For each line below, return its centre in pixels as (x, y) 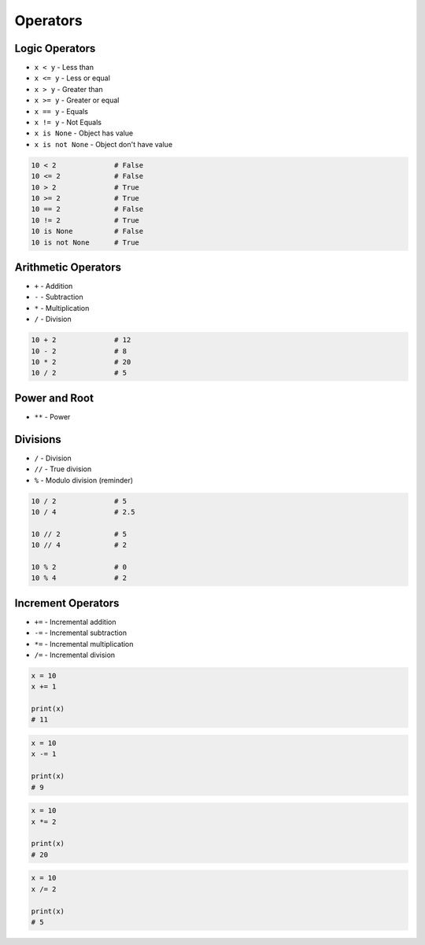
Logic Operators (55, 48)
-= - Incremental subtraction (81, 633)
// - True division (63, 469)
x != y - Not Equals (68, 123)
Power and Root (54, 398)
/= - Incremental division (75, 655)
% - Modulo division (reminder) (84, 480)
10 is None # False (87, 231)
